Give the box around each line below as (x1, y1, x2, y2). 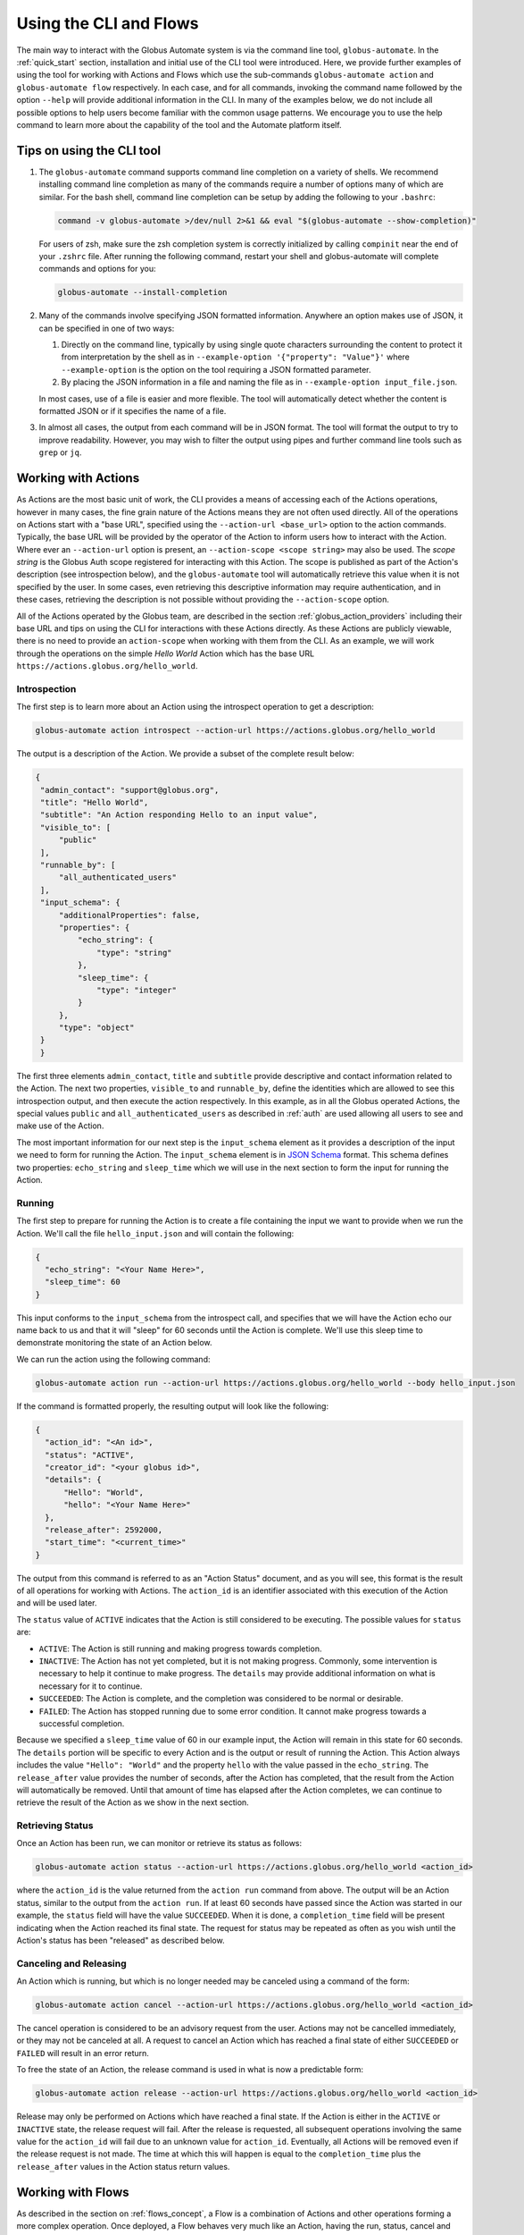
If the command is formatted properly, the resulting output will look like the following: (16, 1400, 329, 1412)
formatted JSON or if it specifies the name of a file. (38, 406, 227, 417)
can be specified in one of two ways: (38, 323, 175, 333)
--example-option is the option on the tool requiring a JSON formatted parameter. (61, 364, 371, 375)
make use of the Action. (16, 1120, 104, 1131)
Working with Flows (16, 2184, 129, 2199)
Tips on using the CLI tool (16, 143, 161, 158)
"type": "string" (96, 948, 173, 957)
